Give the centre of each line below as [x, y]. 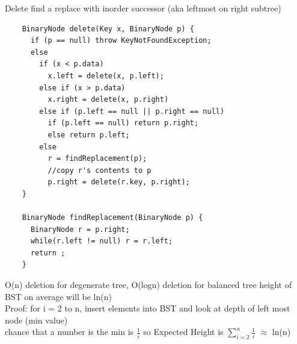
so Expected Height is [183, 332]
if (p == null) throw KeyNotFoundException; [121, 41]
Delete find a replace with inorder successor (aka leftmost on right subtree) [143, 8]
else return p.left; [89, 135]
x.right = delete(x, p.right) [108, 100]
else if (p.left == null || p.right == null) [132, 111]
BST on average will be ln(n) [58, 296]
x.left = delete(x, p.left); [106, 76]
